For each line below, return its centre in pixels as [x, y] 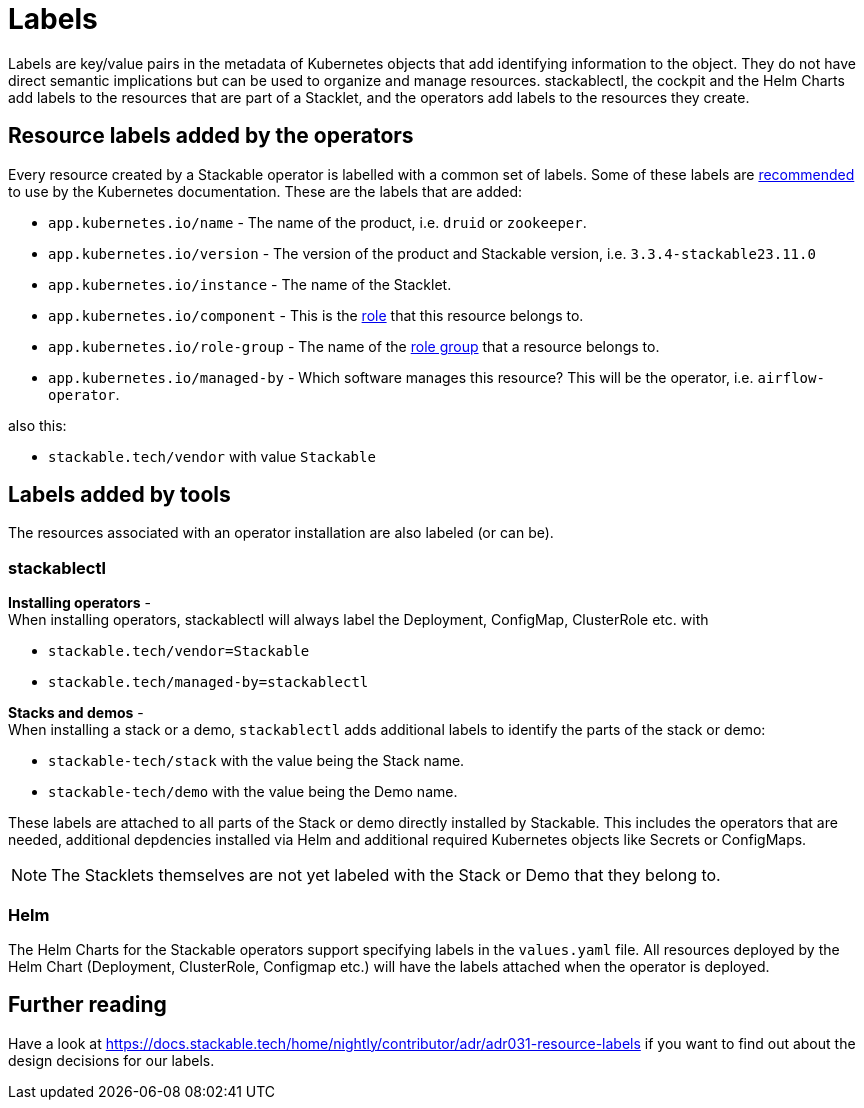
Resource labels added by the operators [211, 136]
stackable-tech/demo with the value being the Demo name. [253, 792]
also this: [37, 425]
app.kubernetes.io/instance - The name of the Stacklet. [250, 284]
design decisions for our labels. [111, 1060]
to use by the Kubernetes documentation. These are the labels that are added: [265, 191]
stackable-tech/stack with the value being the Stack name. [256, 761]
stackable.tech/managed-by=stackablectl [208, 682]
